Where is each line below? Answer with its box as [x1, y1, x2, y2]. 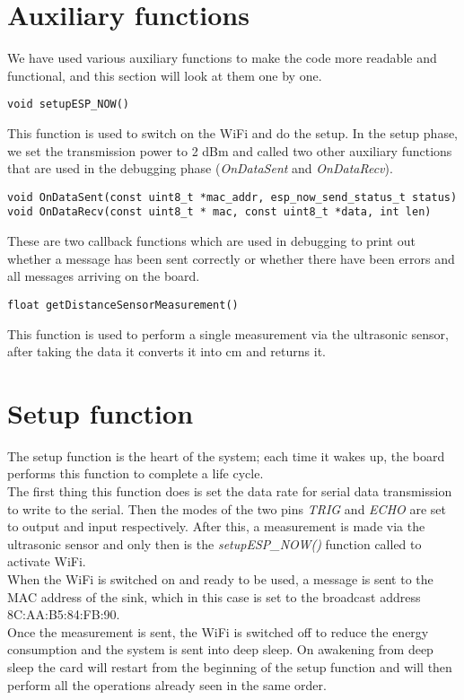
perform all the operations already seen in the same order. [7, 675, 327, 694]
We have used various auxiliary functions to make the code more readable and [7, 48, 437, 67]
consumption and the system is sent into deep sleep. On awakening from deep [7, 640, 433, 659]
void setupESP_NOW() [7, 98, 130, 111]
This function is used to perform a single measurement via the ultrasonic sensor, [7, 324, 449, 343]
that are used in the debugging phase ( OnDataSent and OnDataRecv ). [7, 159, 393, 178]
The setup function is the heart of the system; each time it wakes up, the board [7, 446, 445, 465]
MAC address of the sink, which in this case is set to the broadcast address [7, 587, 421, 606]
